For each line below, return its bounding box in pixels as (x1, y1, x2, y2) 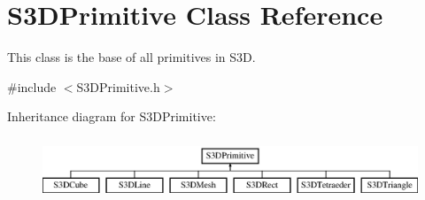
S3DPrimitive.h (76, 77, 160, 96)
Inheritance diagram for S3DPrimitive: (7, 107, 216, 126)
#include (7, 77, 57, 96)
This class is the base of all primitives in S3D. (7, 48, 256, 66)
